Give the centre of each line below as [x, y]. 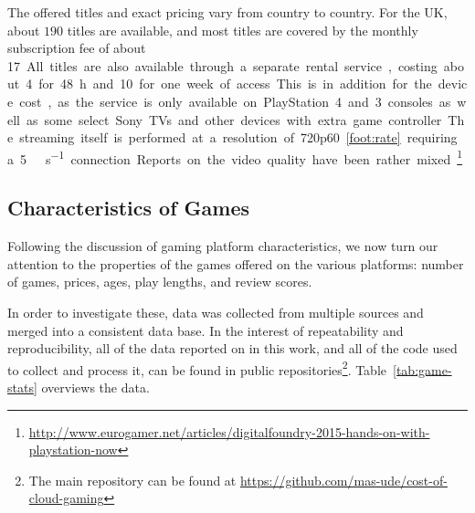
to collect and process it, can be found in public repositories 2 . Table [197, 368]
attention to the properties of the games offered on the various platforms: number [236, 263]
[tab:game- [422, 369]
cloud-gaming [66, 498]
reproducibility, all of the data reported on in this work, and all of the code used [232, 348]
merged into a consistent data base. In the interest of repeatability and [206, 330]
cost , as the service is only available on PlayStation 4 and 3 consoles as [235, 101]
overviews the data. [95, 387]
